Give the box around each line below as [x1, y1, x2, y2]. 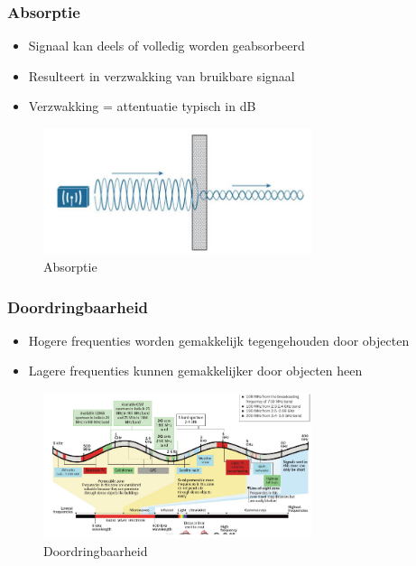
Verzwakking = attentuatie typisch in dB [28, 97, 256, 116]
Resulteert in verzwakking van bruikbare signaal [28, 66, 295, 85]
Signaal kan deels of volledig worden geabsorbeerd [28, 36, 305, 55]
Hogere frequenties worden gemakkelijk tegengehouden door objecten [28, 330, 410, 349]
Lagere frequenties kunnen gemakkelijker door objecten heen [28, 361, 363, 380]
